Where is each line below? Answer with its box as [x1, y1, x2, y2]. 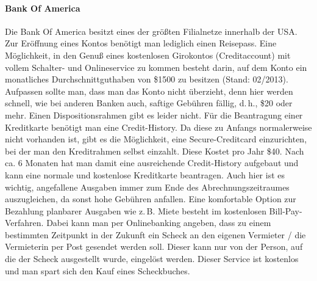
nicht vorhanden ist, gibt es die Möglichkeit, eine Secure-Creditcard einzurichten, [5, 133, 307, 145]
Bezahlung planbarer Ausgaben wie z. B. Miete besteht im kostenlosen [5, 204, 266, 217]
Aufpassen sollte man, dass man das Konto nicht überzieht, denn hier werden [5, 84, 293, 97]
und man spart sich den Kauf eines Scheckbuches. [5, 264, 190, 277]
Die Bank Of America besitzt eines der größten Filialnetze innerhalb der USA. [5, 24, 297, 37]
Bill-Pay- [269, 204, 302, 217]
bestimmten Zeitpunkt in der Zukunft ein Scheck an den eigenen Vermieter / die [5, 228, 306, 241]
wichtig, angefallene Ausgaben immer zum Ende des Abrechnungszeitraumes [5, 180, 290, 193]
